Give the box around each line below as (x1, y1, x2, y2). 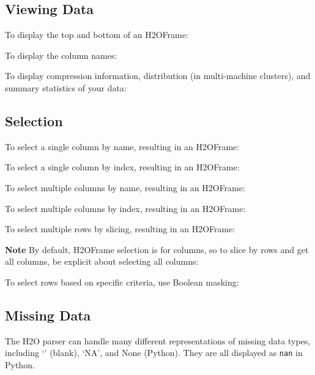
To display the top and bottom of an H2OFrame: (5, 28, 188, 41)
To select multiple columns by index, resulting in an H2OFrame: (5, 202, 246, 214)
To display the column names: (5, 48, 117, 61)
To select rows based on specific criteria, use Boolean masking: (5, 275, 239, 288)
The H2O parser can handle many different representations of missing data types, (5, 334, 311, 347)
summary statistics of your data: (5, 81, 127, 94)
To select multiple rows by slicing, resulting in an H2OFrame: (5, 222, 235, 235)
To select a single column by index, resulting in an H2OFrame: (5, 161, 240, 173)
